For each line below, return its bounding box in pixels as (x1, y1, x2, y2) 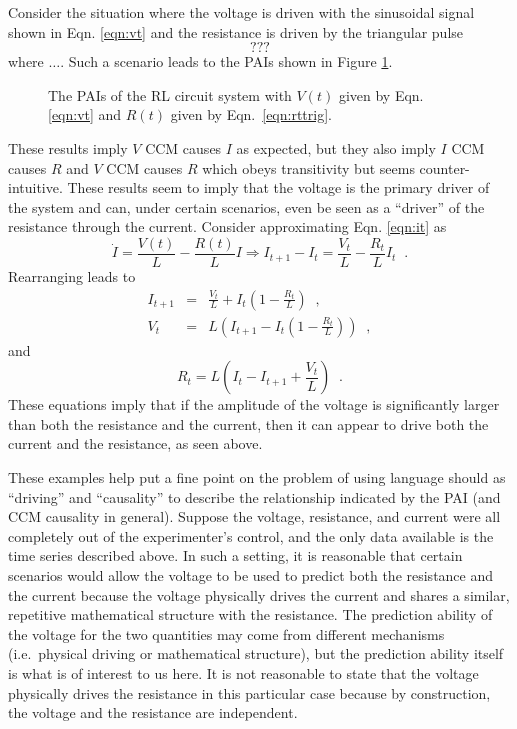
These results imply (8, 137, 128, 158)
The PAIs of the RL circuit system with (48, 84, 292, 105)
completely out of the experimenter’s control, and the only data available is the (8, 525, 494, 546)
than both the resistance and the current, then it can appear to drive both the (8, 413, 489, 434)
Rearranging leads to (8, 266, 136, 286)
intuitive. (8, 177, 63, 198)
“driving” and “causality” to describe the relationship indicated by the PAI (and (8, 486, 501, 507)
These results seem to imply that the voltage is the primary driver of (67, 177, 490, 198)
